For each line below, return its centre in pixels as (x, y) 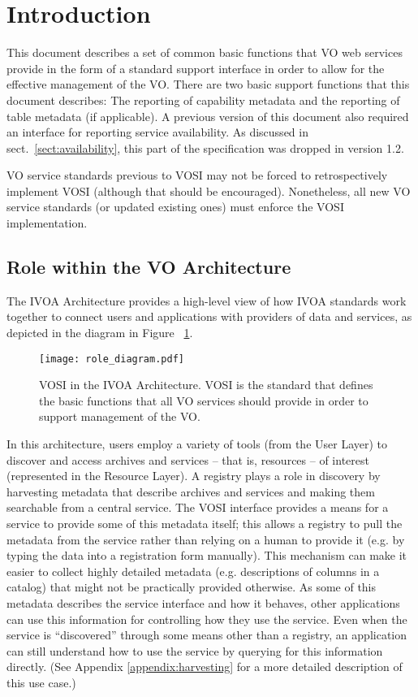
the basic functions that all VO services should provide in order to (204, 400)
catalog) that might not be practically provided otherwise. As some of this (192, 587)
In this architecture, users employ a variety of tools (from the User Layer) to (197, 444)
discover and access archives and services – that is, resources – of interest (188, 459)
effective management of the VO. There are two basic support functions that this (208, 84)
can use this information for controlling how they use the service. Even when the (207, 619)
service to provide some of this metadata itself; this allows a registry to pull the (205, 524)
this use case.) (41, 682)
